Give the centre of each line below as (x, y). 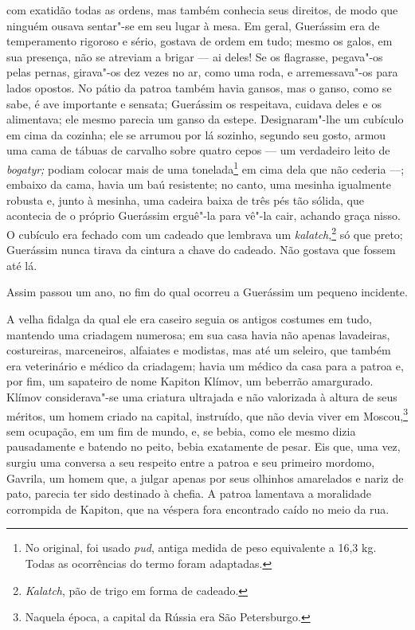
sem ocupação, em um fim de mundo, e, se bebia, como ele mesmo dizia (181, 430)
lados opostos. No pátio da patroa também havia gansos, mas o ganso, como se (199, 87)
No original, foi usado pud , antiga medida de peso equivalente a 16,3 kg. (201, 548)
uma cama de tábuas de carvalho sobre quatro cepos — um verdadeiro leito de (198, 150)
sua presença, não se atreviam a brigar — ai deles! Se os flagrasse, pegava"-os (195, 56)
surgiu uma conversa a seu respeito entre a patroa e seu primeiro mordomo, (191, 462)
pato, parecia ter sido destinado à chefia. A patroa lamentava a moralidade (189, 493)
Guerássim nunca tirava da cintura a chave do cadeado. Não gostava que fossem (201, 250)
